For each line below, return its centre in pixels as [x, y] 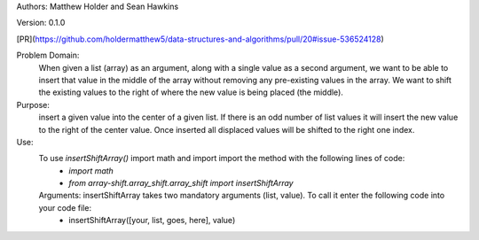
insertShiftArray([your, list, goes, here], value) [152, 221]
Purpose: [33, 105]
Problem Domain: [48, 55]
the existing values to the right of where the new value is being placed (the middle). [191, 92]
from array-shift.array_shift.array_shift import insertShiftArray [181, 183]
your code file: [65, 207]
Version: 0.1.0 [41, 23]
